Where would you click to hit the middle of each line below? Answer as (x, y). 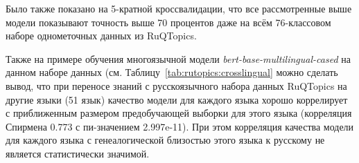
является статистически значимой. (78, 153)
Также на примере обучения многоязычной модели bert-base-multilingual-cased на (178, 58)
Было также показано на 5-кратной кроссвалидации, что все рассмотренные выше (179, 8)
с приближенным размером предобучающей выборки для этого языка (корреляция (179, 113)
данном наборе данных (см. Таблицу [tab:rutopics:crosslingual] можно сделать (172, 72)
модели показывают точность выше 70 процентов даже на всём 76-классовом (168, 22)
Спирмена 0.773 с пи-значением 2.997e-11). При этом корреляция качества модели (180, 126)
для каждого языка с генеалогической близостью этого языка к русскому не (165, 140)
